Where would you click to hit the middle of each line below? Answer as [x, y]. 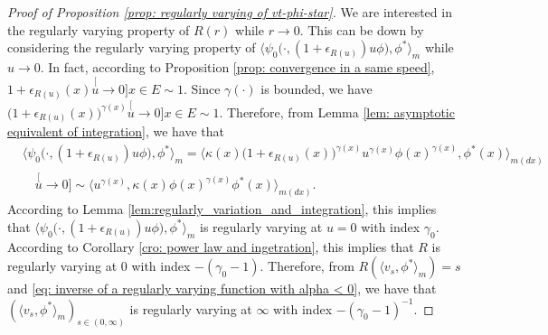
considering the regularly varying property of [132, 47]
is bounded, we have [317, 88]
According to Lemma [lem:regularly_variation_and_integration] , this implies [222, 209]
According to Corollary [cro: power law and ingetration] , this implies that [211, 246]
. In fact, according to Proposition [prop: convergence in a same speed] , [237, 67]
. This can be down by [362, 29]
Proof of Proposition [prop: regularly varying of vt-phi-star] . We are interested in [230, 12]
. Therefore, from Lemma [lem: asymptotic [337, 112]
